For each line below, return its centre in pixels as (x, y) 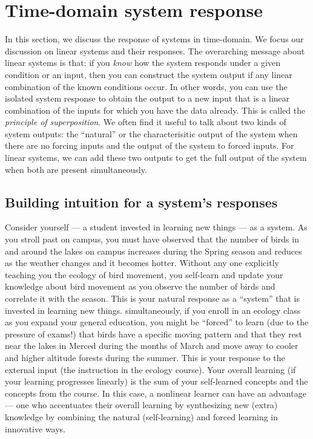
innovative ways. (35, 428)
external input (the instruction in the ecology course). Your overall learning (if (150, 369)
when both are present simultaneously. (76, 169)
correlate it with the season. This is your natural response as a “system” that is (153, 298)
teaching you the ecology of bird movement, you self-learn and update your (144, 274)
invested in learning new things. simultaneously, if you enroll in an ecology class (153, 310)
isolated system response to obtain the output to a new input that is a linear (147, 98)
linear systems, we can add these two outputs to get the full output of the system (156, 158)
